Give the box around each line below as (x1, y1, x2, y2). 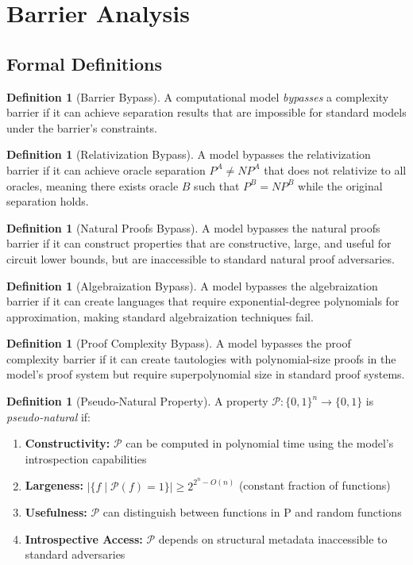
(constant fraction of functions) (238, 477, 391, 494)
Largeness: (25, 477, 83, 494)
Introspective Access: (25, 530, 143, 547)
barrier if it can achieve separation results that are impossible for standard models (6, 104, 407, 121)
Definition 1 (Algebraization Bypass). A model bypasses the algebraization (6, 277, 378, 294)
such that (194, 177, 240, 194)
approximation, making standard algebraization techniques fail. (6, 308, 314, 325)
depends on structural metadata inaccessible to (158, 530, 388, 547)
